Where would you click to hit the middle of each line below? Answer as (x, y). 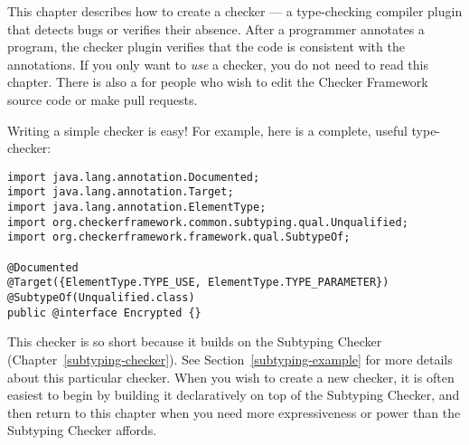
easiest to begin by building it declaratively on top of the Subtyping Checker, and (234, 395)
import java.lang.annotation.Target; (121, 192)
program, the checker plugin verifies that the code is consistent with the (206, 47)
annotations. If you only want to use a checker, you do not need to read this (218, 64)
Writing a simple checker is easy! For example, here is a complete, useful (207, 130)
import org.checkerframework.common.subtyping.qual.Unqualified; (208, 222)
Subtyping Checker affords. (82, 430)
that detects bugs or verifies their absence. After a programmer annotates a (216, 28)
